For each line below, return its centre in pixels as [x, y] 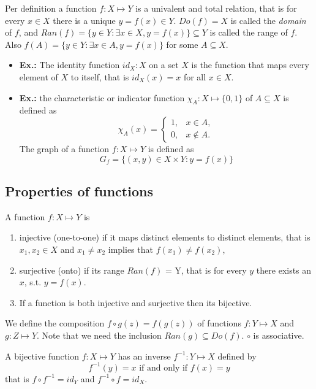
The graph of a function [64, 148]
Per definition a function [51, 8]
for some [182, 44]
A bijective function [42, 356]
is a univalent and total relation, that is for [216, 8]
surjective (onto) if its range [72, 270]
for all [195, 76]
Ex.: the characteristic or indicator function [102, 97]
